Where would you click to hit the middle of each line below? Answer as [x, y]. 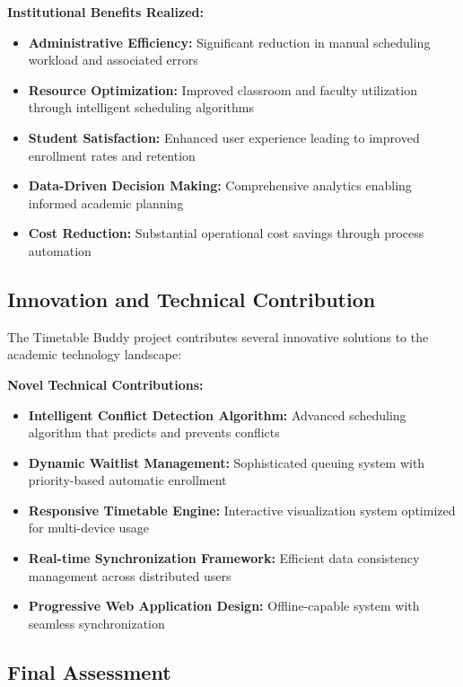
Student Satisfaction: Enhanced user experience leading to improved [224, 137]
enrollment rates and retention [112, 155]
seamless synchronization [96, 623]
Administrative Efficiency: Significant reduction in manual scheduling [229, 42]
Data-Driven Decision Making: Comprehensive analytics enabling [220, 185]
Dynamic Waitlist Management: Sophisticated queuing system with [227, 462]
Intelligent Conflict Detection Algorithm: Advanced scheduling [217, 414]
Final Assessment [89, 671]
